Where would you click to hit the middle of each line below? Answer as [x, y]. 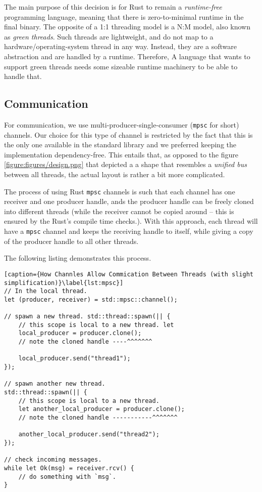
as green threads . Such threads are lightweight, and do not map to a [109, 36]
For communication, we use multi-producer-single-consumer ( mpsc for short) [122, 124]
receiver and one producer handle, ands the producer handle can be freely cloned [129, 201]
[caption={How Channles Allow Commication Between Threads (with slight [129, 274]
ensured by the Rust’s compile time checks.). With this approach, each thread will [131, 221]
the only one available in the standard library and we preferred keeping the [120, 145]
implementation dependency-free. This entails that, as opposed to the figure [121, 154]
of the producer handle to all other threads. [71, 241]
